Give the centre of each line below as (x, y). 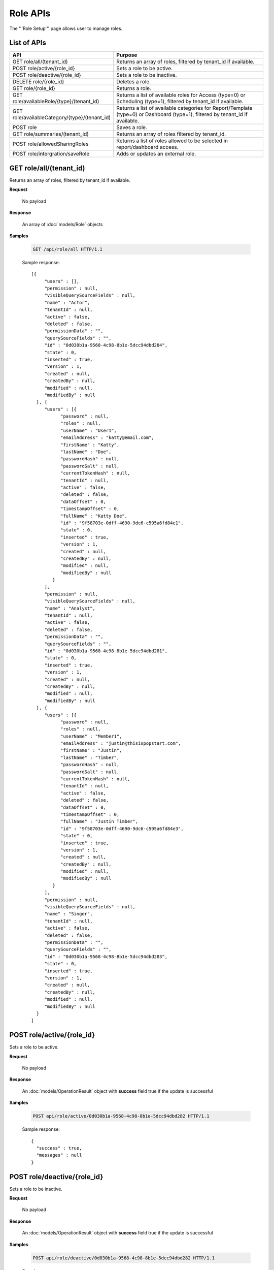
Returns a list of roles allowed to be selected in (172, 141)
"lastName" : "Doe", (86, 452)
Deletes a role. (134, 82)
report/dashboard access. (147, 147)
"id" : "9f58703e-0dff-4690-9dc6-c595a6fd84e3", (122, 829)
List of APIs (28, 43)
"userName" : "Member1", (91, 736)
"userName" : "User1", (88, 430)
